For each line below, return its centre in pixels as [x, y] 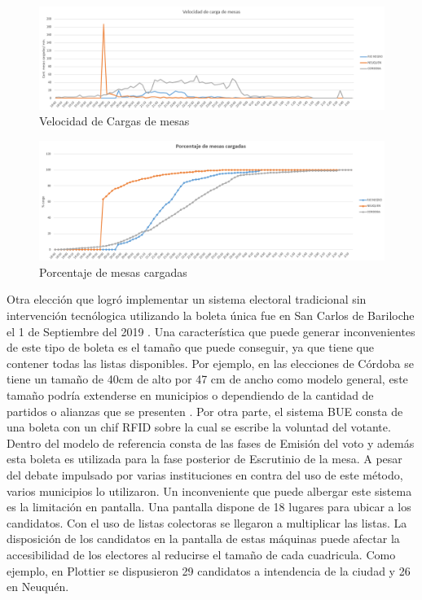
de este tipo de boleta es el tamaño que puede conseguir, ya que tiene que [190, 347]
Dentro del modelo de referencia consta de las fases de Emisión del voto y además [211, 442]
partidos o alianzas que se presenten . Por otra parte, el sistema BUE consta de [205, 411]
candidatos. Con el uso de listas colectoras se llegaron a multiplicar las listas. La [207, 522]
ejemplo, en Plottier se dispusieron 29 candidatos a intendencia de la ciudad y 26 [209, 570]
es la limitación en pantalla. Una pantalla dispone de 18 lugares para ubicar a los [209, 507]
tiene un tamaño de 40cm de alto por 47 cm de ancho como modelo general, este [207, 379]
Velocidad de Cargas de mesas [114, 121]
